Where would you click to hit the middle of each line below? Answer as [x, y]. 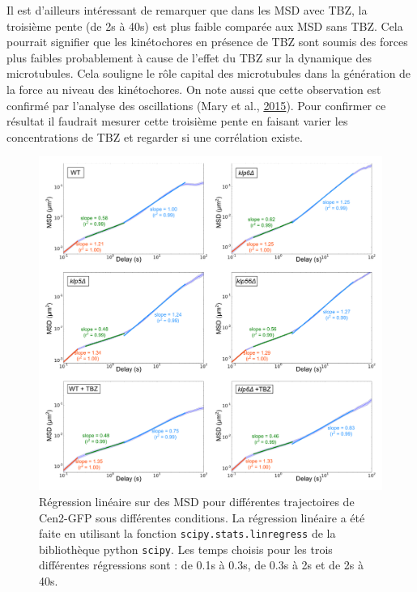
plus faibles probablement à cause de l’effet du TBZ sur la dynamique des [189, 57]
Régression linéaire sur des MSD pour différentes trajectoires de [197, 501]
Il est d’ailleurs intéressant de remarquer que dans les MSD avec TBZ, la [187, 10]
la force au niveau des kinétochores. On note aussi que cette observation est [194, 89]
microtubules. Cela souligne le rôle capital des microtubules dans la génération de [209, 73]
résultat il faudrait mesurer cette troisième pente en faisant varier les [177, 121]
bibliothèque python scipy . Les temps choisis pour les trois [186, 549]
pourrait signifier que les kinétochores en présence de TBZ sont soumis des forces [207, 42]
